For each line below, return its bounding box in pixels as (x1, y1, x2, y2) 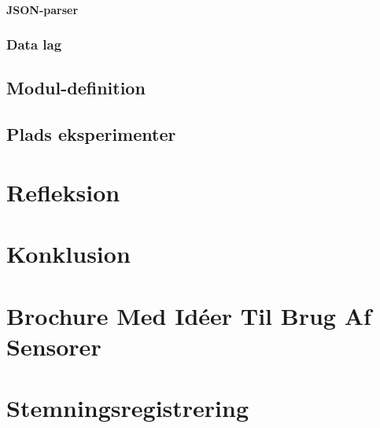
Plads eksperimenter (6, 122, 176, 146)
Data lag (6, 35, 62, 54)
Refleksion (6, 175, 120, 208)
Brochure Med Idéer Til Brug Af (6, 299, 371, 331)
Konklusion (6, 238, 131, 270)
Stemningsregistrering (6, 392, 249, 424)
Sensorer (6, 330, 101, 362)
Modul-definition (6, 76, 146, 100)
